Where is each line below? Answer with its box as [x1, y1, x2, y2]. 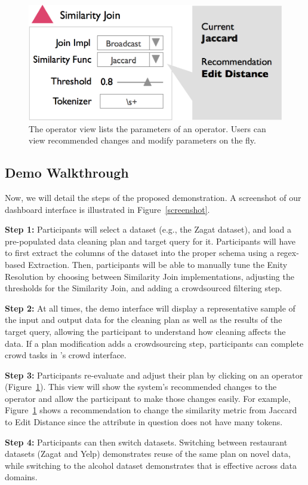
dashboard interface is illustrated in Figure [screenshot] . [5, 203, 210, 215]
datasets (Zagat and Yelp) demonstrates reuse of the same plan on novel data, [5, 447, 291, 460]
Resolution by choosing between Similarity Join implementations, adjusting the [5, 270, 294, 282]
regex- [276, 246, 299, 259]
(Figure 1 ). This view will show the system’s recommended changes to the [5, 380, 277, 393]
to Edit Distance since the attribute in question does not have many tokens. [5, 416, 283, 428]
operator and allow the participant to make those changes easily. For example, [5, 392, 291, 404]
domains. [5, 471, 38, 483]
